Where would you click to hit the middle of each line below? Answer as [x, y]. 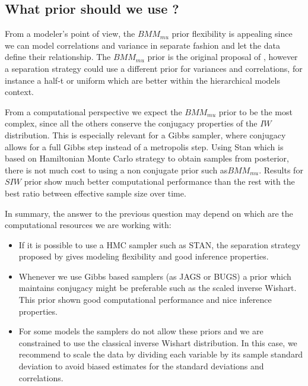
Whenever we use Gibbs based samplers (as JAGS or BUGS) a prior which [155, 276]
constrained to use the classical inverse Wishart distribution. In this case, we [158, 342]
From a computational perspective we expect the [93, 111]
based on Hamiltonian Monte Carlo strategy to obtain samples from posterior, [147, 158]
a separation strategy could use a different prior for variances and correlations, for [154, 68]
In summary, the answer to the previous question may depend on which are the [149, 213]
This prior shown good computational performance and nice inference [145, 300]
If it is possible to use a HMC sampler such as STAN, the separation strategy [160, 244]
